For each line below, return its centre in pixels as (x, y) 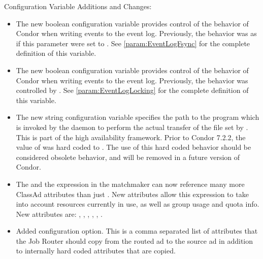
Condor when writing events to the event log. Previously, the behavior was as (136, 33)
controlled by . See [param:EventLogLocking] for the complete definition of (132, 90)
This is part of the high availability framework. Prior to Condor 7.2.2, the (131, 137)
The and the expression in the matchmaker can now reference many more (130, 184)
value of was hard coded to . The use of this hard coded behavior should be (134, 147)
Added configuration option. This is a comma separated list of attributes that (137, 231)
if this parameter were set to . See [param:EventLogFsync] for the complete (133, 43)
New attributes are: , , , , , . (59, 214)
